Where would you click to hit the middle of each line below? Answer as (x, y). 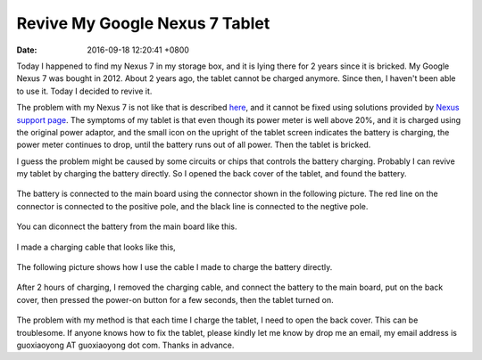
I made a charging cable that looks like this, (96, 247)
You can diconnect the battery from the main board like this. (127, 226)
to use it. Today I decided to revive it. (84, 91)
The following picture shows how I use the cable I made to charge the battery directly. (175, 267)
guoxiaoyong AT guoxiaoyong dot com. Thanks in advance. (125, 345)
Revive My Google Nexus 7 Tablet (143, 23)
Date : (27, 50)
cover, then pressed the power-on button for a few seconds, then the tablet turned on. (175, 299)
